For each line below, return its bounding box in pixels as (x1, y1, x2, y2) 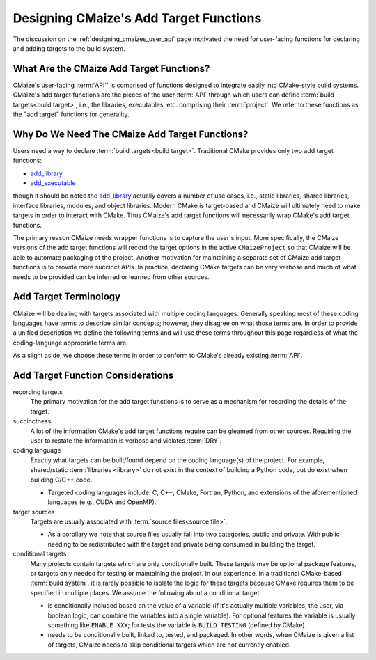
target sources (13, 508, 55, 516)
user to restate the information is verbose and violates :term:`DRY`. (30, 436, 222, 445)
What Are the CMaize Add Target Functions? (13, 63, 210, 74)
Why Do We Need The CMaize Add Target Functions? (13, 128, 249, 140)
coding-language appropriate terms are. (13, 338, 128, 347)
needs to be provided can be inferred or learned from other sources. (13, 272, 210, 281)
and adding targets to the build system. (13, 44, 125, 52)
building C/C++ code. (30, 476, 93, 484)
